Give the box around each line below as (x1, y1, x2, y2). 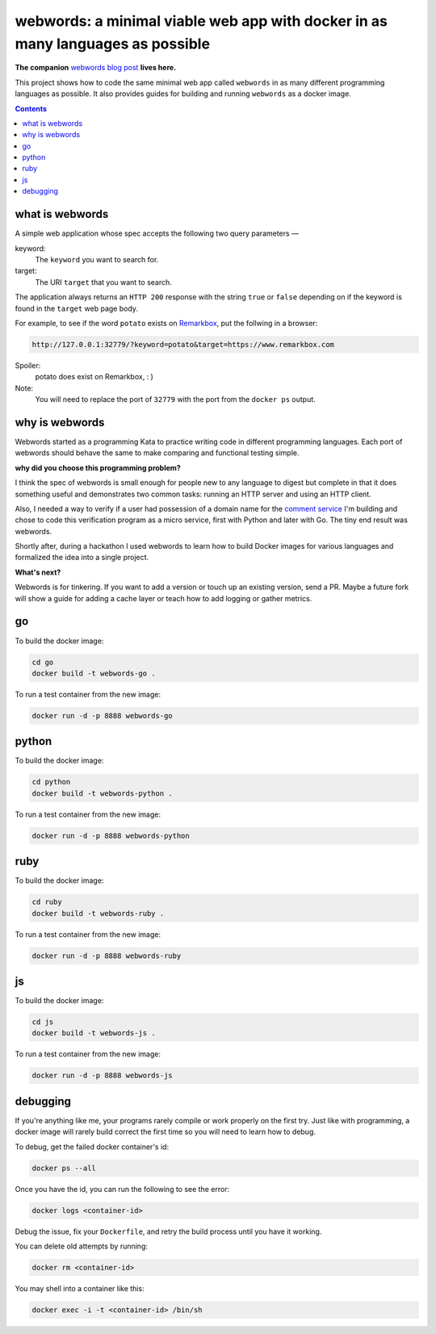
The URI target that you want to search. (35, 277, 173, 286)
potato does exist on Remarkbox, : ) (35, 372, 153, 382)
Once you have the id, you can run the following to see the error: (15, 1184, 230, 1194)
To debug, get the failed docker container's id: (15, 1142, 170, 1152)
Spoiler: (15, 360, 41, 370)
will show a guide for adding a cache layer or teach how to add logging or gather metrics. (15, 593, 312, 603)
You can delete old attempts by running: (15, 1241, 149, 1251)
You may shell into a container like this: (15, 1283, 145, 1293)
